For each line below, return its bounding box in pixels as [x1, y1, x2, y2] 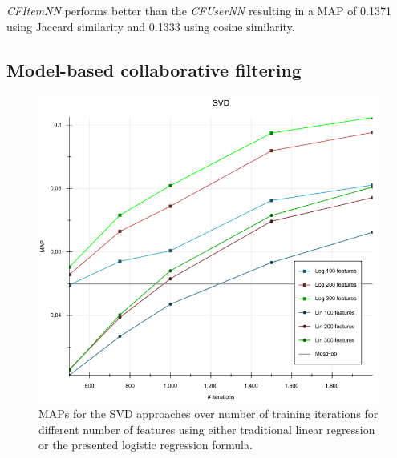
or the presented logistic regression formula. [38, 436, 253, 453]
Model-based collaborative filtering [6, 57, 302, 82]
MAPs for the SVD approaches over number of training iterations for [38, 405, 379, 422]
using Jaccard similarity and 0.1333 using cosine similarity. [6, 18, 295, 34]
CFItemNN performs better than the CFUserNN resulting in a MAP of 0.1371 [6, 2, 391, 18]
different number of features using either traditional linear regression [38, 420, 375, 437]
